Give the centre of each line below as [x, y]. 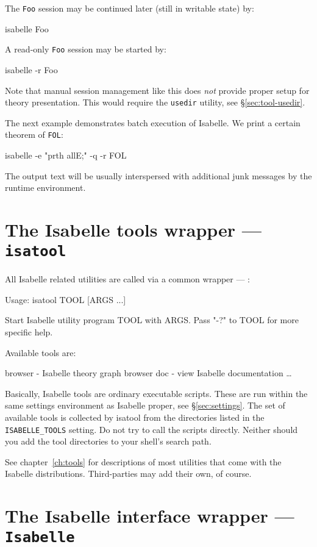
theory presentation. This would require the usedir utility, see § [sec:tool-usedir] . [155, 102]
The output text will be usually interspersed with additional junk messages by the [158, 175]
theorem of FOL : [34, 134]
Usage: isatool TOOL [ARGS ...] [66, 299]
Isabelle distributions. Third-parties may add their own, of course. [128, 474]
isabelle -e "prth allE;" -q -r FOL [66, 155]
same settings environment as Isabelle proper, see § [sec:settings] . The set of [145, 405]
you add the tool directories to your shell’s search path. [108, 441]
